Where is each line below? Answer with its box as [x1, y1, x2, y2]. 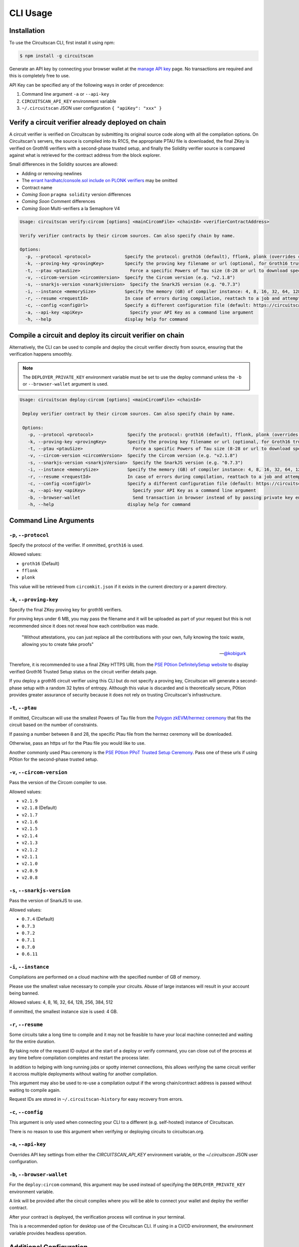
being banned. [9, 990, 39, 996]
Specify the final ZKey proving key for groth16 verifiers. [9, 607, 123, 613]
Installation [9, 26, 45, 35]
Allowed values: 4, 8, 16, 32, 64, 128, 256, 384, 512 [9, 999, 113, 1005]
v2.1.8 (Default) [21, 805, 57, 811]
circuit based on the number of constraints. [9, 722, 98, 728]
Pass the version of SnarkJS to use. [9, 898, 83, 904]
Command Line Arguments [9, 516, 95, 525]
